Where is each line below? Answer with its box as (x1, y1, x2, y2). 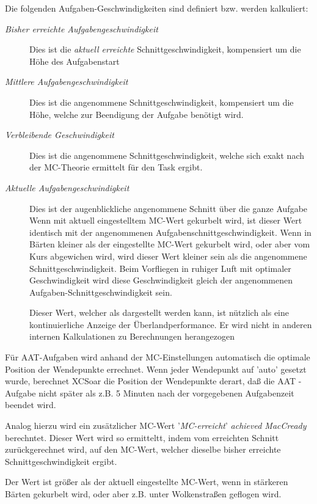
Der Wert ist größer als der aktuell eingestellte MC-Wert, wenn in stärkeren (5, 475, 288, 488)
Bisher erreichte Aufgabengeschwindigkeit (5, 22, 158, 35)
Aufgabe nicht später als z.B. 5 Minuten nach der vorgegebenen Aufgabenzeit (5, 386, 294, 399)
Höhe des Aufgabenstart (29, 54, 120, 67)
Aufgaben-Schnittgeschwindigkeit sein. (29, 285, 172, 298)
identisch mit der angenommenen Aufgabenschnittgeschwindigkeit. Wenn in (29, 225, 312, 238)
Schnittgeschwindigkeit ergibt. (5, 455, 117, 467)
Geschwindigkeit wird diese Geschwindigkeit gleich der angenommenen (29, 274, 293, 287)
